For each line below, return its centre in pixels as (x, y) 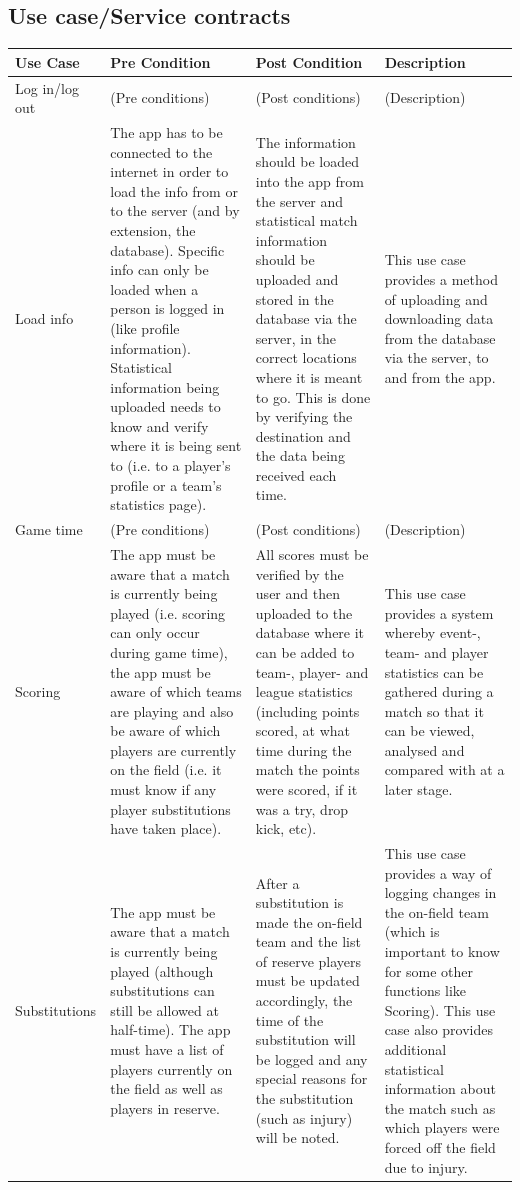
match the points (307, 769)
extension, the (153, 229)
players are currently (173, 749)
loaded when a (154, 288)
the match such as (440, 1107)
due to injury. (426, 1166)
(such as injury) (304, 1117)
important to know (442, 951)
